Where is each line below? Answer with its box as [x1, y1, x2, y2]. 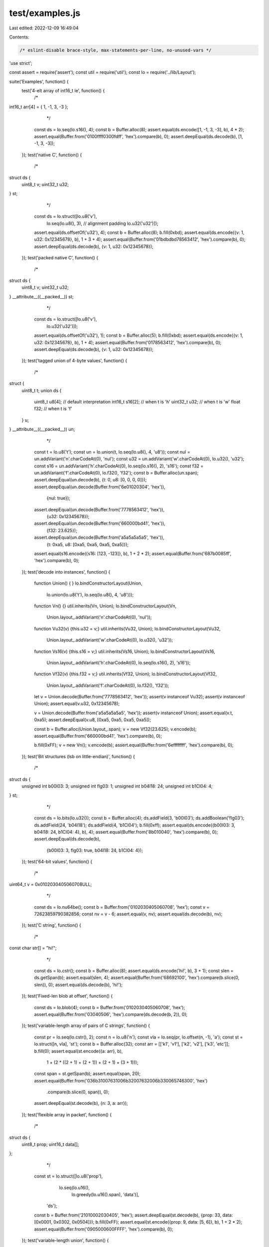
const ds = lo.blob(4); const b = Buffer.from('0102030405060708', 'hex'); [34, 1004, 185, 1010]
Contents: [9, 34, 29, 40]
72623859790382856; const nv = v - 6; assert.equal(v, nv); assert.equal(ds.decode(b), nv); [34, 911, 223, 917]
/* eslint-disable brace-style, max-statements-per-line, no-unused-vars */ [19, 47, 212, 53]
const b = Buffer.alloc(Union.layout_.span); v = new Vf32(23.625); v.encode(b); [34, 726, 197, 732]
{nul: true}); [46, 495, 71, 501]
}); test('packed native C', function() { [21, 255, 99, 261]
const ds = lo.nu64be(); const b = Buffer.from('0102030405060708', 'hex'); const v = [34, 904, 210, 910]
